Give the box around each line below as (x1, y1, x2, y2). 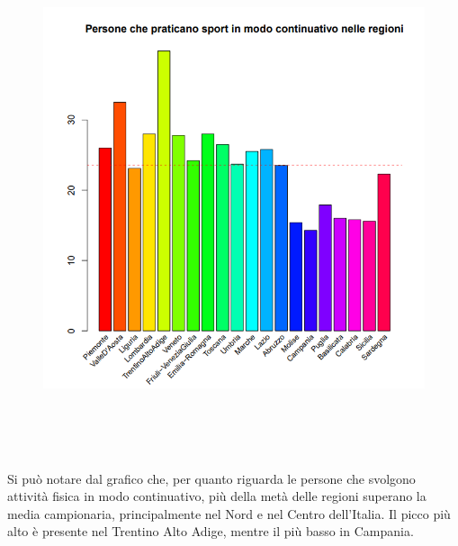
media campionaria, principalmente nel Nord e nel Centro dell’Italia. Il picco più (7, 504, 451, 523)
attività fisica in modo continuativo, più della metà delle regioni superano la (7, 487, 427, 505)
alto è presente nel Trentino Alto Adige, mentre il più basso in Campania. (7, 522, 414, 541)
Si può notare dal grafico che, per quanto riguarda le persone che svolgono (7, 469, 416, 487)
